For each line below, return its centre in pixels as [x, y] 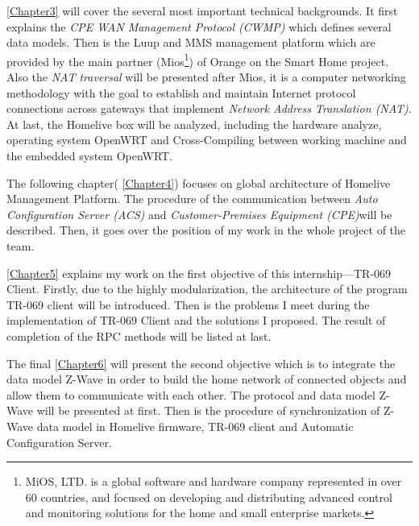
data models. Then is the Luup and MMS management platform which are [191, 42]
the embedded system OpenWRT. [90, 155]
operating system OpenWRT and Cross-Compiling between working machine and [207, 140]
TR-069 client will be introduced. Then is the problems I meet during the [188, 304]
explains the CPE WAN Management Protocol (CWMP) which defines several [199, 26]
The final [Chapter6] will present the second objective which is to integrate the [201, 363]
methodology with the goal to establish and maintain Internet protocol [181, 92]
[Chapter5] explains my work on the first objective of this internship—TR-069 [199, 273]
